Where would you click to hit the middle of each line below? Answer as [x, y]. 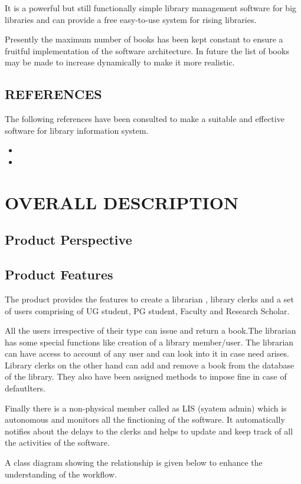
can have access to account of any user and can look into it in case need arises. [147, 353]
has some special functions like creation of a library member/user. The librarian [149, 342]
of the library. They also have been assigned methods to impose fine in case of [146, 376]
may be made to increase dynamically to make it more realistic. [120, 62]
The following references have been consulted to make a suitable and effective [145, 119]
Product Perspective [68, 240]
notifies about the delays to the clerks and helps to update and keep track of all [149, 431]
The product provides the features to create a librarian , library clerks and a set [149, 299]
